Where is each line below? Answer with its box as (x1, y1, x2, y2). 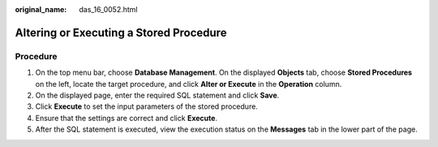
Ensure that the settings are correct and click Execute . (35, 113, 218, 123)
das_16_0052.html (79, 5, 138, 14)
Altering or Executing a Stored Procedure (15, 25, 227, 40)
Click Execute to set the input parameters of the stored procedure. (35, 102, 259, 111)
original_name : (15, 5, 67, 14)
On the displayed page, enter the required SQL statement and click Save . (35, 90, 280, 100)
